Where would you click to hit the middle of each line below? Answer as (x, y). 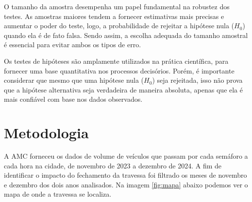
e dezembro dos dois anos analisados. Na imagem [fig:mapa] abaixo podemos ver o (126, 184)
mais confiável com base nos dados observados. (73, 99)
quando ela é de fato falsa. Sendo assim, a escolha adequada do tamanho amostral (126, 35)
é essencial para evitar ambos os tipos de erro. (73, 45)
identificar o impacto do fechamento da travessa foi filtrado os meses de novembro (126, 175)
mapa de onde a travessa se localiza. (58, 194)
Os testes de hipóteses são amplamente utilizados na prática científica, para (116, 61)
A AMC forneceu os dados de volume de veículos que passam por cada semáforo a (126, 156)
